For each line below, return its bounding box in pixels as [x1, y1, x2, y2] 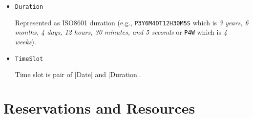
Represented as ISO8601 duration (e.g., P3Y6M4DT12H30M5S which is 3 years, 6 [15, 17, 249, 27]
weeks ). [15, 36, 36, 46]
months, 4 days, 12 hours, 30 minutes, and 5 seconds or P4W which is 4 [15, 27, 227, 37]
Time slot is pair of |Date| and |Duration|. [15, 69, 141, 79]
